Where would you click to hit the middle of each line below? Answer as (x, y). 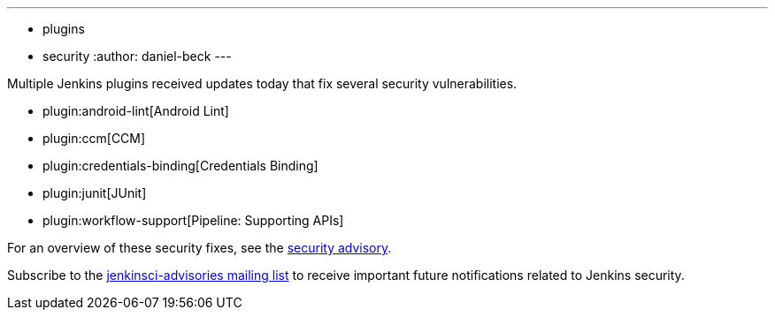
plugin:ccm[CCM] (94, 138)
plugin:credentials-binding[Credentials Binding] (180, 166)
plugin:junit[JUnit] (95, 193)
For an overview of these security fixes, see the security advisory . (200, 248)
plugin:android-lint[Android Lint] (136, 111)
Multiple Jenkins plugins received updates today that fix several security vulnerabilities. (262, 83)
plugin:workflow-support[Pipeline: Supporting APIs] (193, 220)
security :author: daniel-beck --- (137, 56)
